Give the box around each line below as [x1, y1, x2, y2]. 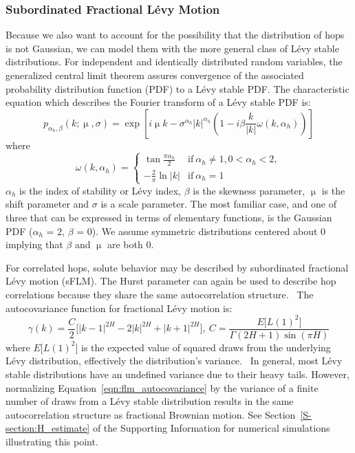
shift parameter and [6, 197, 89, 211]
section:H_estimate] [6, 421, 90, 435]
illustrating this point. [6, 434, 98, 448]
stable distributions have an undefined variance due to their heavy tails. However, [6, 366, 349, 381]
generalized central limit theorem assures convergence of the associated [6, 68, 304, 82]
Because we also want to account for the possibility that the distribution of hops [6, 27, 345, 42]
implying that [6, 237, 63, 252]
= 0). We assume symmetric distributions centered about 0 [76, 223, 326, 238]
